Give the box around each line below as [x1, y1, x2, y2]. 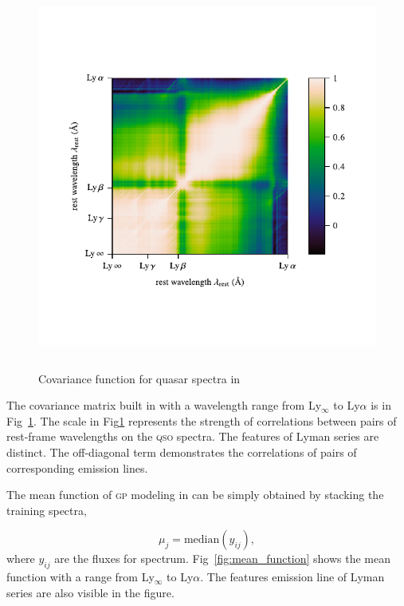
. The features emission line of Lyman [200, 568, 385, 585]
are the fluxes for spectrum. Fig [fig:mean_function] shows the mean [54, 550, 391, 567]
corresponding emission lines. [6, 459, 148, 476]
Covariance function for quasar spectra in [38, 370, 241, 386]
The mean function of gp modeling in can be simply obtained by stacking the [6, 486, 384, 503]
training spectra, [6, 501, 87, 518]
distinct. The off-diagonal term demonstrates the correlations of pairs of [6, 443, 357, 460]
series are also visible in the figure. [6, 584, 175, 600]
